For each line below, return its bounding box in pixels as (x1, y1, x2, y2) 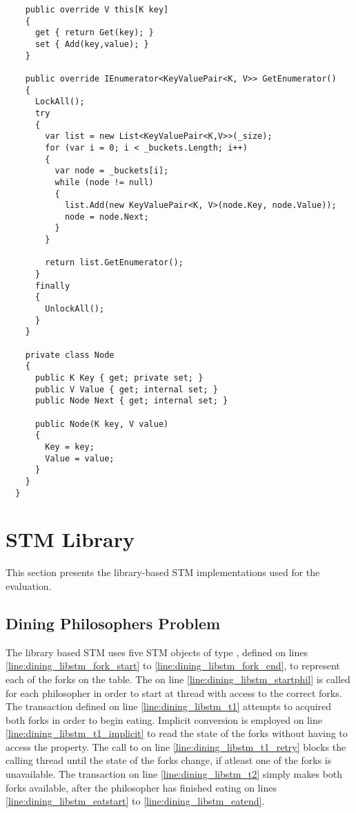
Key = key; (45, 441, 95, 452)
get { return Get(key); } (34, 28, 154, 38)
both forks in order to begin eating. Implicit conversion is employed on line (6, 712, 322, 727)
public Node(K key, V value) (34, 419, 169, 429)
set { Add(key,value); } (34, 39, 149, 49)
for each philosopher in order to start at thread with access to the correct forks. (6, 685, 342, 700)
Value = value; (45, 453, 115, 463)
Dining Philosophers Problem (6, 612, 221, 633)
